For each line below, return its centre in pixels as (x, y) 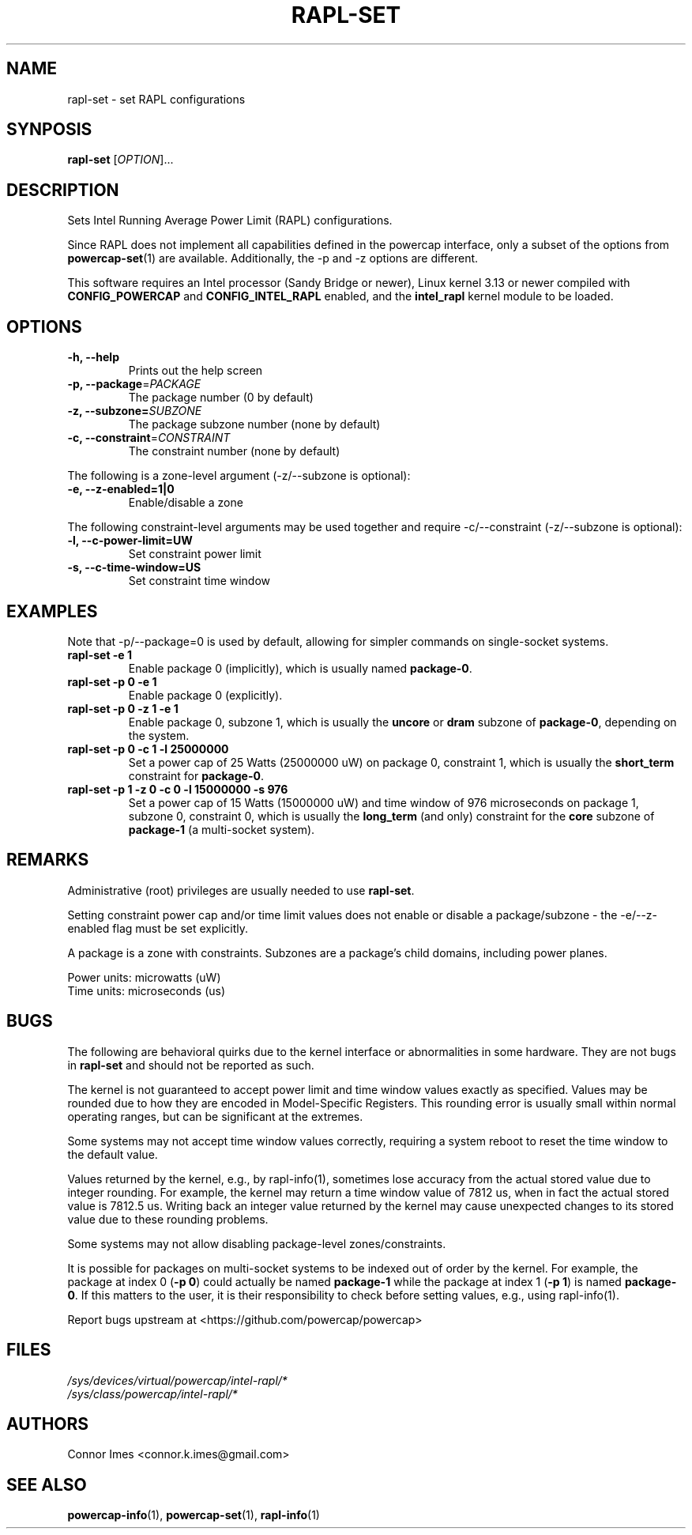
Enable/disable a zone (186, 503)
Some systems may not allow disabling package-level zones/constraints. (257, 1243)
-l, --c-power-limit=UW (130, 541)
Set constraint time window (199, 581)
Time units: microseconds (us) (147, 990)
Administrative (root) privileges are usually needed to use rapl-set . (241, 890)
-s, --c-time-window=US (134, 568)
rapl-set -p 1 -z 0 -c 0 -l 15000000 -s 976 (178, 789)
